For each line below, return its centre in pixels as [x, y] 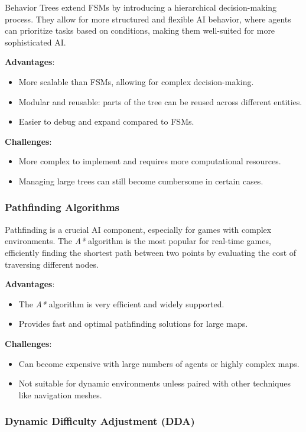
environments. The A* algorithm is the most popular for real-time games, [138, 241]
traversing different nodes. [52, 264]
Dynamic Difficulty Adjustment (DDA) [100, 421]
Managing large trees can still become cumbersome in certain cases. [141, 181]
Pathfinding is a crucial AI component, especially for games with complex [138, 229]
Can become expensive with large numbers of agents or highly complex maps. [159, 363]
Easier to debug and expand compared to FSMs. [106, 121]
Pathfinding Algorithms [62, 207]
